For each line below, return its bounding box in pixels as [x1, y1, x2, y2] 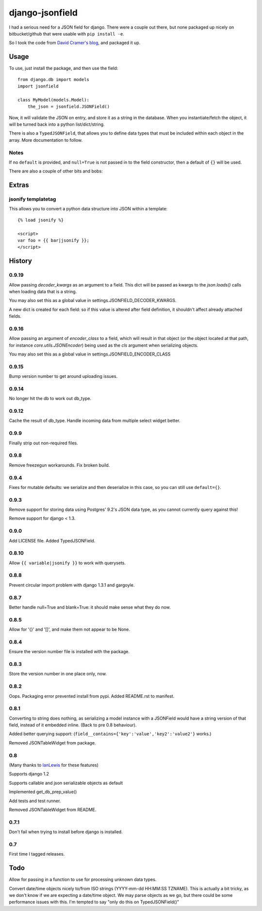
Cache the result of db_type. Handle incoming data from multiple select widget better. [9, 418, 180, 423]
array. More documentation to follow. [9, 137, 83, 143]
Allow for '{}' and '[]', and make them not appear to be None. [9, 626, 131, 632]
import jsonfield [17, 84, 59, 89]
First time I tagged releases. [9, 851, 65, 857]
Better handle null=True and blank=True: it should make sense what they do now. [9, 604, 171, 610]
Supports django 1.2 [9, 771, 49, 777]
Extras [9, 181, 29, 189]
